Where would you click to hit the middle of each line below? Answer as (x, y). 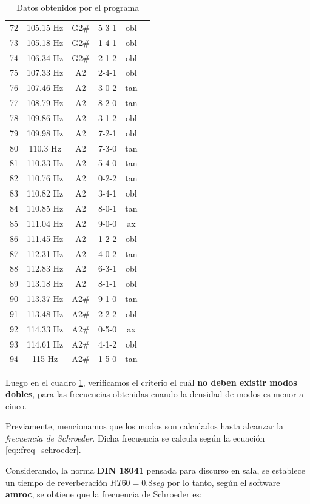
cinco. (16, 405)
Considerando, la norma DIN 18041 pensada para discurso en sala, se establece (155, 470)
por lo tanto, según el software (224, 482)
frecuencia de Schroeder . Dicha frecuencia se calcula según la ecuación (135, 438)
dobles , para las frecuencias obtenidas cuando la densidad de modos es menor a (155, 394)
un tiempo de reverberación (57, 482)
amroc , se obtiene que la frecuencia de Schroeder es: (104, 494)
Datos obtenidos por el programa (78, 7)
